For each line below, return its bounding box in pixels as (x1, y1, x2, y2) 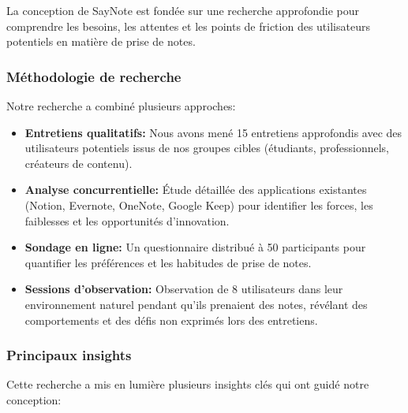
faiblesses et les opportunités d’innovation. (24, 212, 230, 229)
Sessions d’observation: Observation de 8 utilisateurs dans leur (24, 281, 343, 297)
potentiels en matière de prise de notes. (6, 33, 196, 50)
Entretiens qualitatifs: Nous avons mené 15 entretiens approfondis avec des (24, 124, 402, 140)
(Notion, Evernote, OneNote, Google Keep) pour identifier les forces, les (24, 196, 373, 213)
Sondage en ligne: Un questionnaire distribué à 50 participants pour (24, 239, 366, 255)
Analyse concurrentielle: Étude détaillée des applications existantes (24, 181, 367, 198)
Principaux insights (6, 345, 132, 365)
